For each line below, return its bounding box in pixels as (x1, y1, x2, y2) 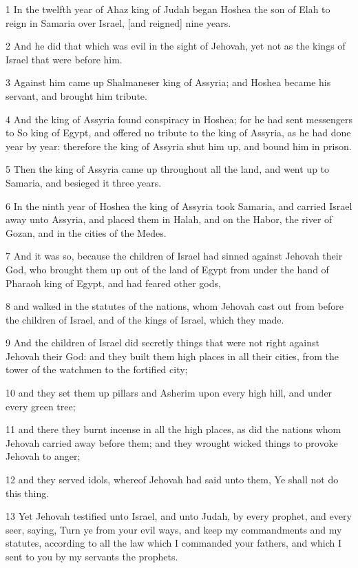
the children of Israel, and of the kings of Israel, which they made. (6, 312, 284, 326)
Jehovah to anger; (6, 449, 81, 463)
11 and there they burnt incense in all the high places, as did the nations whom (6, 422, 341, 436)
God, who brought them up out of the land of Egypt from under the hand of (6, 262, 329, 276)
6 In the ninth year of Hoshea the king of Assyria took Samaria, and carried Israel (6, 198, 352, 213)
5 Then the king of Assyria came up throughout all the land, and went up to (6, 162, 330, 176)
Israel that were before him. (6, 52, 123, 66)
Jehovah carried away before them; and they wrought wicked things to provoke (6, 435, 338, 450)
